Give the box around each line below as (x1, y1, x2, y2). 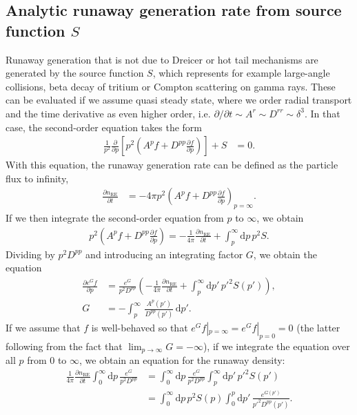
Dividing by (6, 247, 55, 261)
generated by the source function (6, 66, 144, 80)
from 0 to (27, 352, 67, 367)
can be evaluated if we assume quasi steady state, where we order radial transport (6, 93, 352, 107)
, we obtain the (253, 247, 318, 261)
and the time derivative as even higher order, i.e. (6, 106, 211, 120)
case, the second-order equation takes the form (6, 119, 202, 134)
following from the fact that (6, 338, 123, 353)
